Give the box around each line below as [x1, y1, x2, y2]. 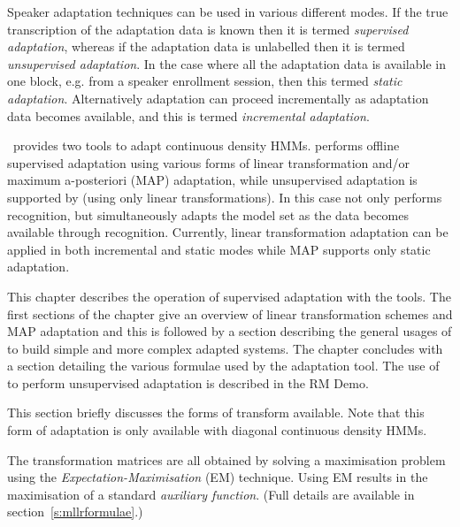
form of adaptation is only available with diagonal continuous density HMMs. [7, 421, 427, 439]
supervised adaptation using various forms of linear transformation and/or [7, 153, 410, 172]
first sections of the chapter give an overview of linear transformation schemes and [7, 304, 453, 323]
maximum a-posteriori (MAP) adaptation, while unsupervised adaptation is [7, 171, 418, 189]
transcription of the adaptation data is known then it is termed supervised [7, 19, 409, 38]
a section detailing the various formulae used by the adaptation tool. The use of [7, 356, 440, 375]
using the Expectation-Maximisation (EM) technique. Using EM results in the [7, 468, 428, 486]
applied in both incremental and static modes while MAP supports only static [7, 240, 431, 258]
